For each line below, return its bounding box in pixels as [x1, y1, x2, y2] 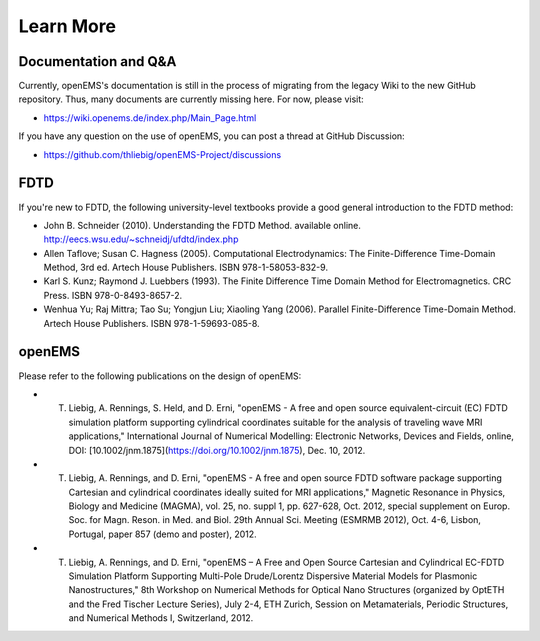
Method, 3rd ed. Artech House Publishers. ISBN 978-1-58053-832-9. [43, 261, 329, 274]
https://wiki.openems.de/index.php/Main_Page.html [43, 111, 257, 124]
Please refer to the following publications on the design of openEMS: [18, 370, 302, 382]
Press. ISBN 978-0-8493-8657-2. [43, 289, 183, 301]
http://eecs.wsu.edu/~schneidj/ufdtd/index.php [43, 233, 239, 245]
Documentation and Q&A [18, 53, 177, 70]
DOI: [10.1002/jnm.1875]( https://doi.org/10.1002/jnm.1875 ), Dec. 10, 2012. [68, 444, 366, 456]
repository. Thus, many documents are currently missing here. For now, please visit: [18, 93, 364, 105]
